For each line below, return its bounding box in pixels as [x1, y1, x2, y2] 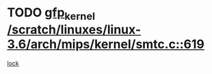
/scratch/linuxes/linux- [7, 22, 142, 37]
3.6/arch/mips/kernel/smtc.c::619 [7, 36, 205, 52]
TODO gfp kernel [7, 5, 96, 23]
